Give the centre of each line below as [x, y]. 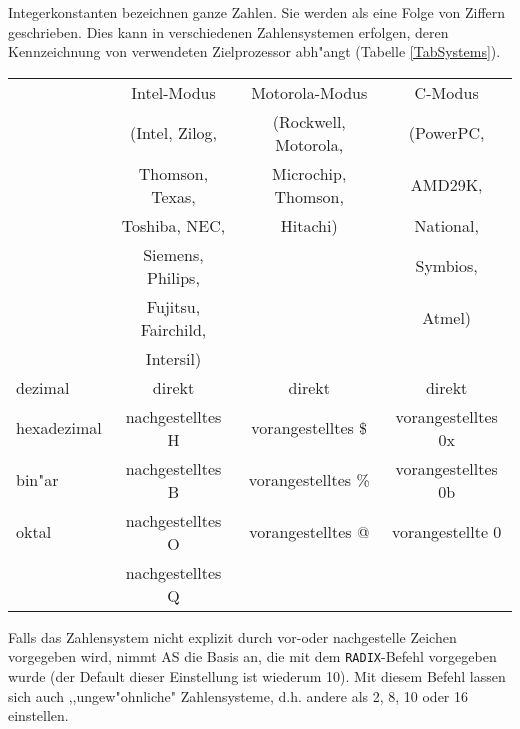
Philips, [173, 277]
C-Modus [446, 92]
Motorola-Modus [309, 92]
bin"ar [37, 480]
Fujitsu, [173, 306]
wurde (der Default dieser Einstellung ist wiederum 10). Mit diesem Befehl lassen [257, 676]
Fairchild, [173, 329]
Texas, [173, 196]
